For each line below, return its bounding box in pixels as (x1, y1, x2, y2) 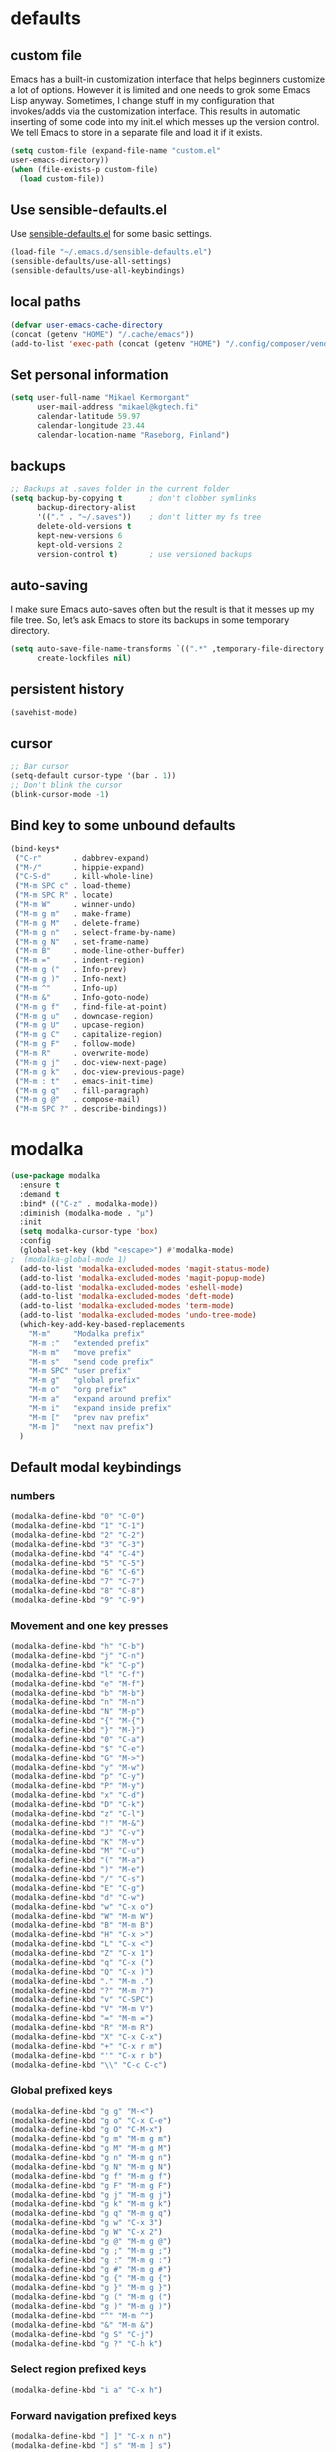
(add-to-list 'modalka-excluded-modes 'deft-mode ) (19, 1292, 235, 1302)
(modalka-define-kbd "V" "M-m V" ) (10, 2004, 155, 2014)
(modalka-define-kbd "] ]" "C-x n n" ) (10, 2431, 172, 2441)
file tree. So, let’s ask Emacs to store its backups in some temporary (10, 614, 290, 626)
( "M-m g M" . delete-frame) (14, 918, 141, 928)
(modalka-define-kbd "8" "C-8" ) (10, 1586, 145, 1596)
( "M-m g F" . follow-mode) (14, 1039, 137, 1049)
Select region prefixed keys (10, 2362, 147, 2376)
